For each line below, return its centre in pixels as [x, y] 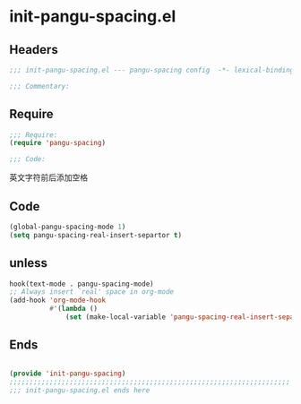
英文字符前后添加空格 [48, 177]
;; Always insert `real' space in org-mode [92, 292]
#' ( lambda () [73, 309]
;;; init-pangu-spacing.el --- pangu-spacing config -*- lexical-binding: [154, 70]
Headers [34, 50]
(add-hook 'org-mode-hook [57, 301]
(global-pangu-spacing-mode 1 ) [68, 227]
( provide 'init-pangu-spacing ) [68, 374]
